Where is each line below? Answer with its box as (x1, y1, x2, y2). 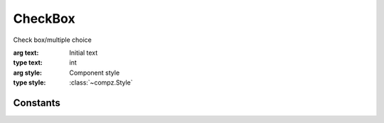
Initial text (69, 48, 98, 57)
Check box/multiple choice (13, 36, 92, 44)
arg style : (13, 68, 43, 77)
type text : (13, 58, 43, 67)
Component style (69, 68, 120, 77)
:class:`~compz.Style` (69, 78, 133, 87)
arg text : (13, 48, 39, 57)
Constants (13, 97, 60, 109)
